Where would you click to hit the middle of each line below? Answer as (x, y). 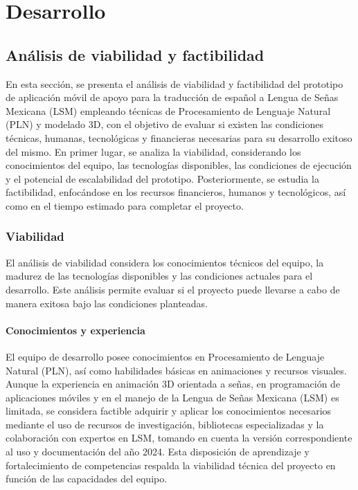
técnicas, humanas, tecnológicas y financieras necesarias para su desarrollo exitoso (179, 137)
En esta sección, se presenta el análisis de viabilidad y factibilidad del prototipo (174, 83)
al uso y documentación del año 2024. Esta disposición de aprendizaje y (158, 452)
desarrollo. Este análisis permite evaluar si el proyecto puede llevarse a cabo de (173, 289)
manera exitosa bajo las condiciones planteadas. (107, 303)
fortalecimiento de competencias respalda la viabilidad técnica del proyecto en (171, 465)
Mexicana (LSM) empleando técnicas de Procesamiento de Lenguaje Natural (168, 110)
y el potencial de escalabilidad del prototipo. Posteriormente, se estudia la (162, 178)
